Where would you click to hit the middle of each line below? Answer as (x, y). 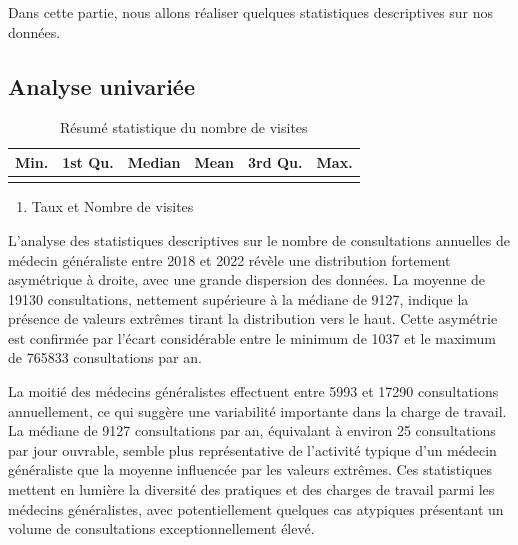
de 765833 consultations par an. (105, 357)
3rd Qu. (275, 161)
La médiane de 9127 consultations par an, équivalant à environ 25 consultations (252, 430)
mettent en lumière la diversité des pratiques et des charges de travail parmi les (251, 489)
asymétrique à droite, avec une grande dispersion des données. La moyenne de (247, 279)
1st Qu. (88, 161)
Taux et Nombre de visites (112, 206)
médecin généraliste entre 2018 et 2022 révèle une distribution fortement (229, 259)
